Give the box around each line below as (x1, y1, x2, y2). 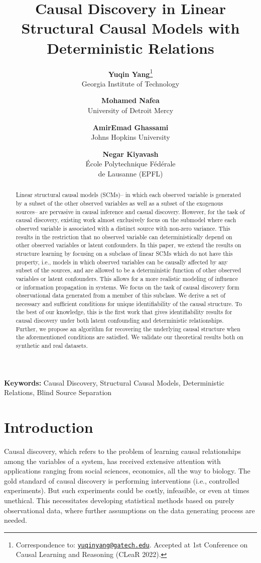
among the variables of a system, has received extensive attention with (4, 455, 221, 466)
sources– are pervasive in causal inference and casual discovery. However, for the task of (16, 207, 245, 216)
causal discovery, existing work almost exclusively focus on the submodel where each (16, 216, 236, 224)
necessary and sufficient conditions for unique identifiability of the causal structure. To (16, 299, 242, 308)
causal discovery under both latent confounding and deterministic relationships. (16, 316, 224, 325)
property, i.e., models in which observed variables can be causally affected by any (16, 257, 228, 266)
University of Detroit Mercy (87, 105, 174, 115)
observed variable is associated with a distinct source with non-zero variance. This (16, 224, 230, 232)
